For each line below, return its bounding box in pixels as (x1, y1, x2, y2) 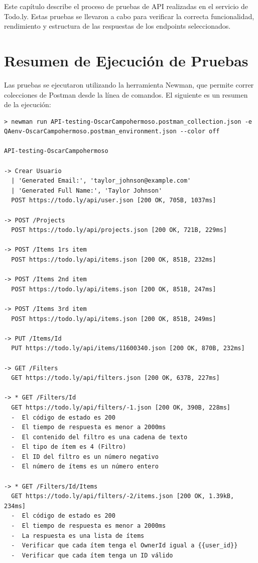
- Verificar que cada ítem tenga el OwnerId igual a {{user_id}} (11, 542, 238, 549)
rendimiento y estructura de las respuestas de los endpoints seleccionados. (4, 21, 231, 31)
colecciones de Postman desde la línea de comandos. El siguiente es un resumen (4, 89, 248, 100)
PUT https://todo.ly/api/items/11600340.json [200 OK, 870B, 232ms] (11, 345, 245, 352)
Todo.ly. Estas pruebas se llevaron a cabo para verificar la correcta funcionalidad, (4, 11, 254, 21)
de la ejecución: (4, 99, 51, 110)
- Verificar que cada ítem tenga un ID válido (11, 551, 173, 559)
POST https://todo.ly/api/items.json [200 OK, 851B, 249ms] (11, 315, 216, 323)
